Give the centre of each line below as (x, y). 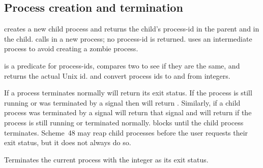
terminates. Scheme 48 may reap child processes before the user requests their (126, 132)
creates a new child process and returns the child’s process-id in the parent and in (132, 29)
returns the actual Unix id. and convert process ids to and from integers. (117, 75)
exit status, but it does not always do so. (68, 142)
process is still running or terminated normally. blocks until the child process (124, 122)
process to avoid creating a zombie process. (71, 48)
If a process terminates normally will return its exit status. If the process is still (128, 93)
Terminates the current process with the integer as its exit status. (106, 159)
